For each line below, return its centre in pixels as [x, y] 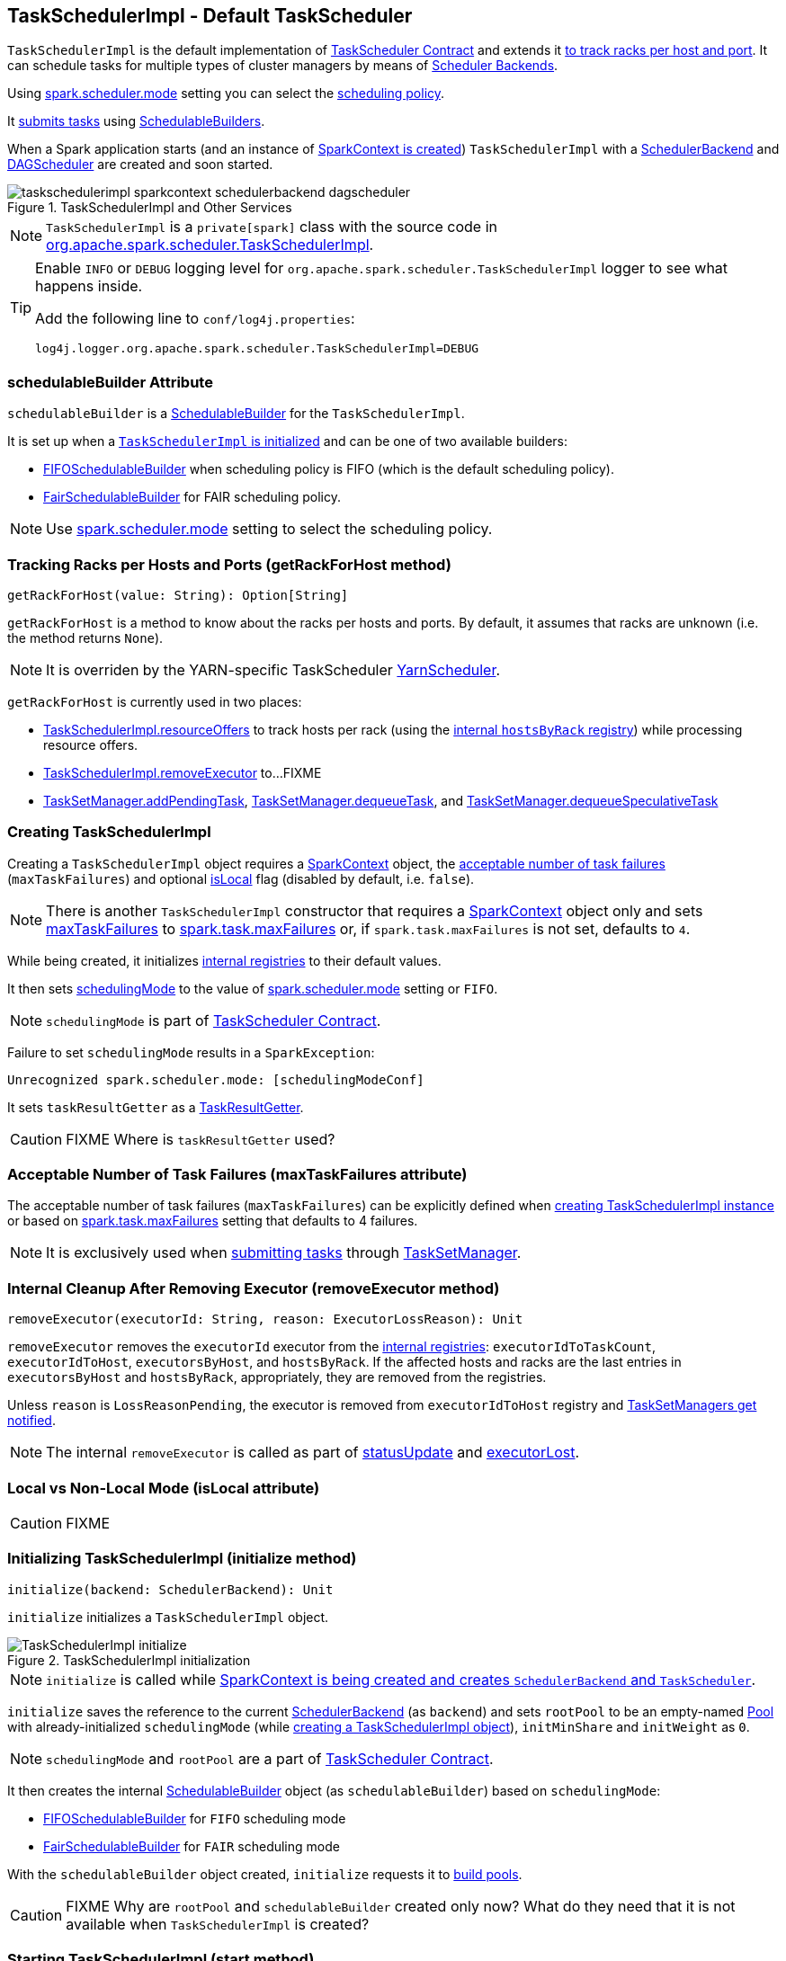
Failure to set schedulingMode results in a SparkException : [191, 1052]
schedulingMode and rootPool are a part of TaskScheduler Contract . [270, 1758]
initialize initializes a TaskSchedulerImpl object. [168, 1617]
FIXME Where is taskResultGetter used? [201, 1139]
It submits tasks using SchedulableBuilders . [136, 121]
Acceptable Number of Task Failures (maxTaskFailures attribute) [237, 1175]
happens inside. [89, 286]
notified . [31, 1421]
